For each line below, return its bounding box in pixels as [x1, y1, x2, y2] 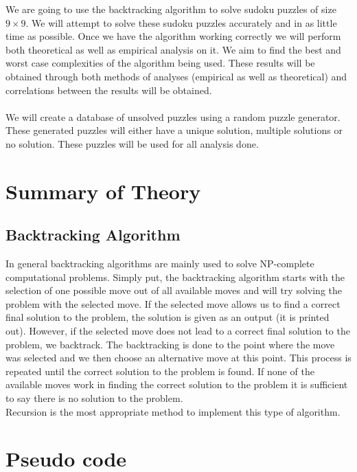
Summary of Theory [5, 177, 201, 205]
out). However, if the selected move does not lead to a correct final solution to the [5, 324, 350, 338]
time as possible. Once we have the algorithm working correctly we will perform [5, 29, 341, 43]
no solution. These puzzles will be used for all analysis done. [5, 136, 259, 150]
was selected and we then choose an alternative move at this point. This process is [5, 350, 352, 365]
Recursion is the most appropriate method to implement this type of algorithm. [5, 404, 341, 418]
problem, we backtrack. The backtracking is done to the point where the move [5, 337, 335, 351]
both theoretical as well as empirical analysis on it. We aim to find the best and [5, 42, 341, 56]
